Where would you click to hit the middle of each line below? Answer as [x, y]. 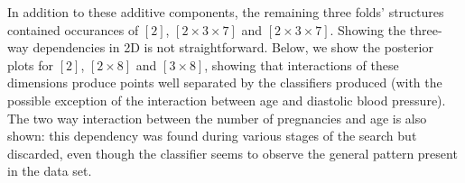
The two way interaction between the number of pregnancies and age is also [217, 118]
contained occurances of [73, 29]
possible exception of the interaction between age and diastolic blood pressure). [227, 100]
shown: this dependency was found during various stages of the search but [212, 136]
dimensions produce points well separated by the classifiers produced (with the [225, 82]
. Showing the [368, 29]
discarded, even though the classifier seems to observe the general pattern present [232, 153]
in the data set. [50, 171]
